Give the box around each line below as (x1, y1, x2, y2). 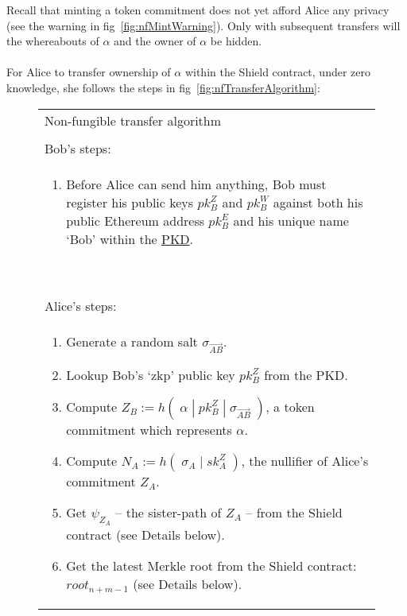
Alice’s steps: (45, 296, 117, 315)
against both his (273, 192, 363, 211)
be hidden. (210, 33, 262, 49)
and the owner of (114, 33, 196, 49)
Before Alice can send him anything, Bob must (66, 174, 327, 193)
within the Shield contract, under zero (184, 64, 371, 80)
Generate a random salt (66, 331, 198, 351)
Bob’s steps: (45, 138, 111, 157)
